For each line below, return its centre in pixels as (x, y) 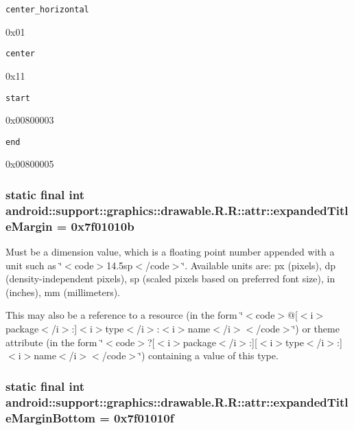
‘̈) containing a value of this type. (209, 355)
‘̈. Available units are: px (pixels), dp (259, 265)
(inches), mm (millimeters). (63, 292)
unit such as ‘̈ (34, 265)
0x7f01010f (144, 417)
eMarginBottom (50, 417)
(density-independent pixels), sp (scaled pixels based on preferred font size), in (170, 279)
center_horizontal (47, 10)
